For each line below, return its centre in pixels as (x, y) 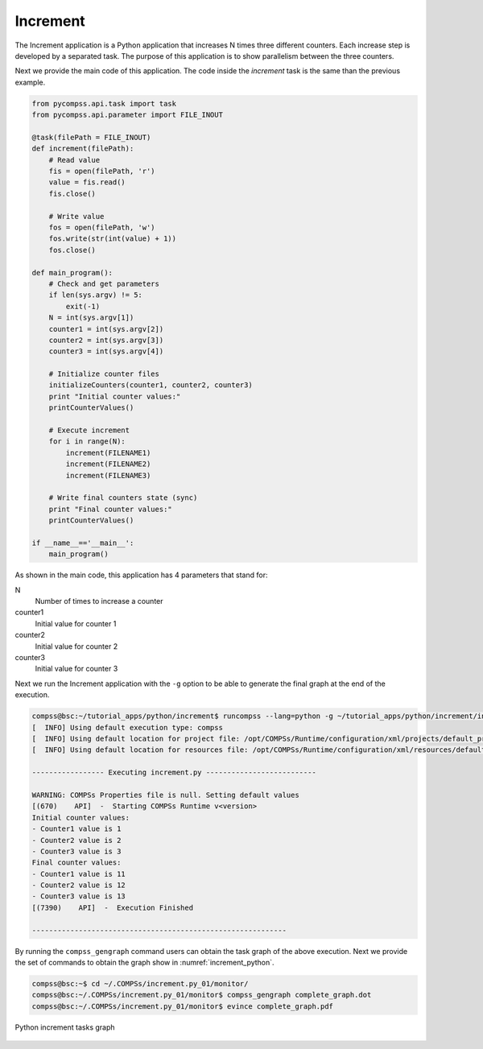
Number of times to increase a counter (99, 601)
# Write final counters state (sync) (123, 498)
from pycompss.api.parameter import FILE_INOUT (127, 115)
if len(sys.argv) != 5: (95, 295)
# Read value (74, 160)
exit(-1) (83, 306)
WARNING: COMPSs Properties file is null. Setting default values (165, 795)
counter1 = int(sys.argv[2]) (106, 329)
